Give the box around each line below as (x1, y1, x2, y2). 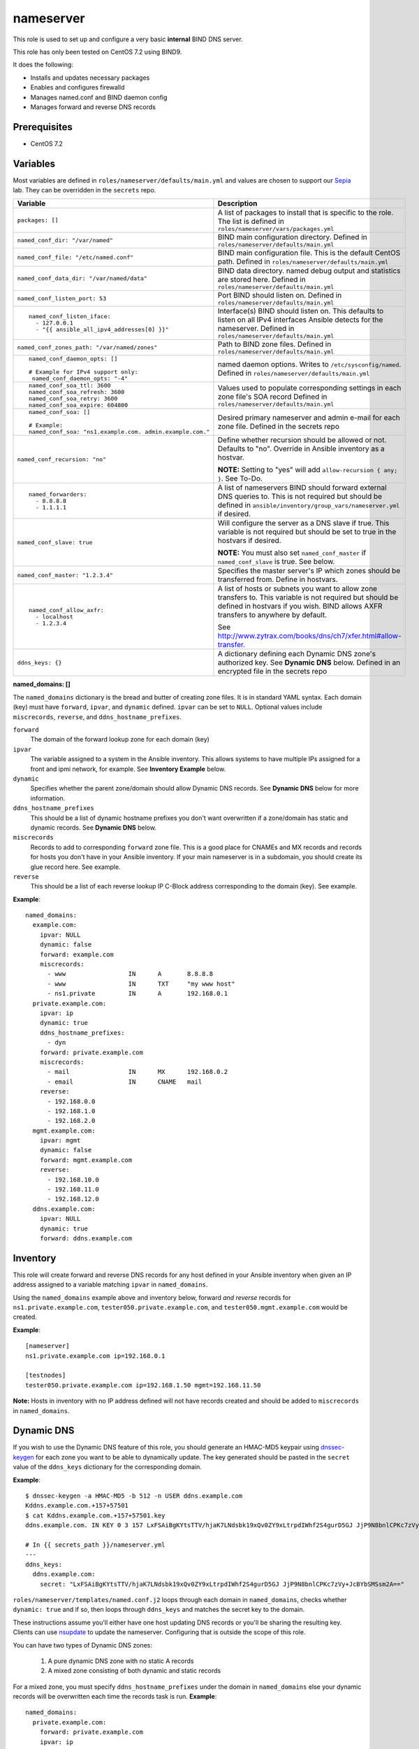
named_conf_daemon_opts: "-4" (31, 375, 128, 383)
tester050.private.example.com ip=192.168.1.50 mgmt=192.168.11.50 (25, 1381, 261, 1389)
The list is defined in (217, 217, 284, 227)
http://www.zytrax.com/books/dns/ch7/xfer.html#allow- (217, 631, 402, 641)
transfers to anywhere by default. (217, 610, 328, 620)
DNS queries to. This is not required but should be (217, 492, 383, 502)
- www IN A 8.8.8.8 (47, 970, 213, 978)
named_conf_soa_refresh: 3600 (28, 388, 125, 396)
